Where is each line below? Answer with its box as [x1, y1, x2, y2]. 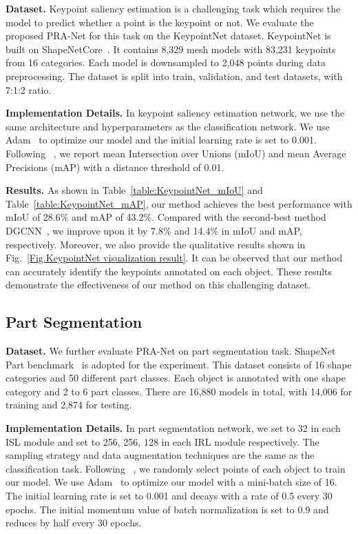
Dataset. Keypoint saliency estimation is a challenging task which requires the [6, 1, 341, 15]
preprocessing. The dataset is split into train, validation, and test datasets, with [6, 68, 343, 83]
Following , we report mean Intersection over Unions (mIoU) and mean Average [6, 146, 346, 160]
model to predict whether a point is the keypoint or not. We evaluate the [6, 14, 314, 29]
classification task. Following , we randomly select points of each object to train [6, 461, 346, 475]
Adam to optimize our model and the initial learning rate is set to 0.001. [6, 132, 317, 147]
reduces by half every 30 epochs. [6, 515, 142, 530]
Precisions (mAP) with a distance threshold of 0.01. [6, 159, 224, 174]
